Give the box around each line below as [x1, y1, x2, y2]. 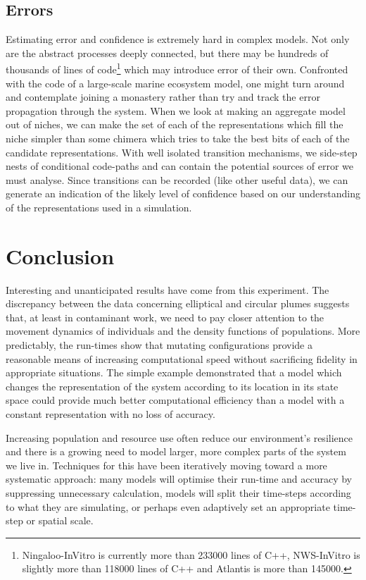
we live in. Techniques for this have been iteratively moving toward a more [6, 457, 327, 472]
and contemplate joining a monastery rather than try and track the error [6, 90, 320, 104]
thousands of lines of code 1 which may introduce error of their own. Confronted [6, 60, 348, 77]
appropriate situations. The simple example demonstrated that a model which [6, 365, 342, 380]
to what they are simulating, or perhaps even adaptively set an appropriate [6, 499, 330, 514]
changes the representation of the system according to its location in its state [6, 378, 339, 393]
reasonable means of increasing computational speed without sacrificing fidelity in [6, 351, 358, 366]
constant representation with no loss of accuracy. [6, 407, 215, 421]
